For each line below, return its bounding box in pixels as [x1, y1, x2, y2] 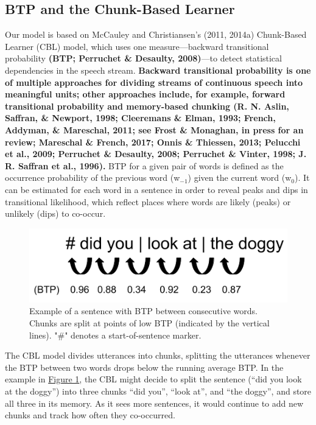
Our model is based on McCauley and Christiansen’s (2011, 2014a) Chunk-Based [5, 28, 307, 41]
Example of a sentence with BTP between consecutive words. [29, 304, 258, 317]
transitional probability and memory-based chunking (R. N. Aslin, [5, 99, 289, 112]
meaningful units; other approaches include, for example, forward [5, 88, 286, 100]
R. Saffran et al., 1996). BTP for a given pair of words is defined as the [5, 159, 284, 172]
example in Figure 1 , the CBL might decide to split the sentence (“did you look [5, 373, 302, 385]
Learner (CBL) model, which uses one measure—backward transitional [5, 40, 269, 52]
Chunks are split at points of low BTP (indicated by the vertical [29, 317, 270, 329]
